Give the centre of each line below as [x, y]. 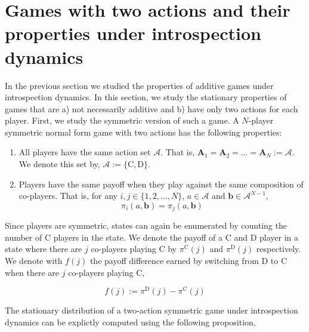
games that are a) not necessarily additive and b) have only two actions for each [152, 108]
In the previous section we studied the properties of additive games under [139, 85]
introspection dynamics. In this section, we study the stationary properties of [146, 97]
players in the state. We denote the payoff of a [138, 237]
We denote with [34, 261]
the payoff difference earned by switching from [174, 261]
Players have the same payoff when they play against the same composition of [161, 184]
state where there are [44, 249]
